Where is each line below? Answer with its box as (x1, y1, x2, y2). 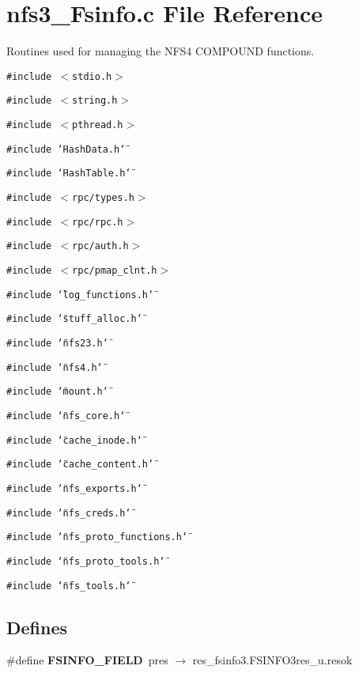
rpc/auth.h (72, 240, 129, 252)
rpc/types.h (72, 192, 134, 203)
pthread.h (72, 119, 123, 131)
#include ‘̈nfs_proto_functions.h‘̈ (6, 531, 188, 543)
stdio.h (72, 70, 112, 82)
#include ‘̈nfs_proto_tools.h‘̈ (6, 555, 165, 567)
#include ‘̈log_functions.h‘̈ (6, 289, 154, 301)
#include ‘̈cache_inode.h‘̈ (6, 434, 142, 446)
